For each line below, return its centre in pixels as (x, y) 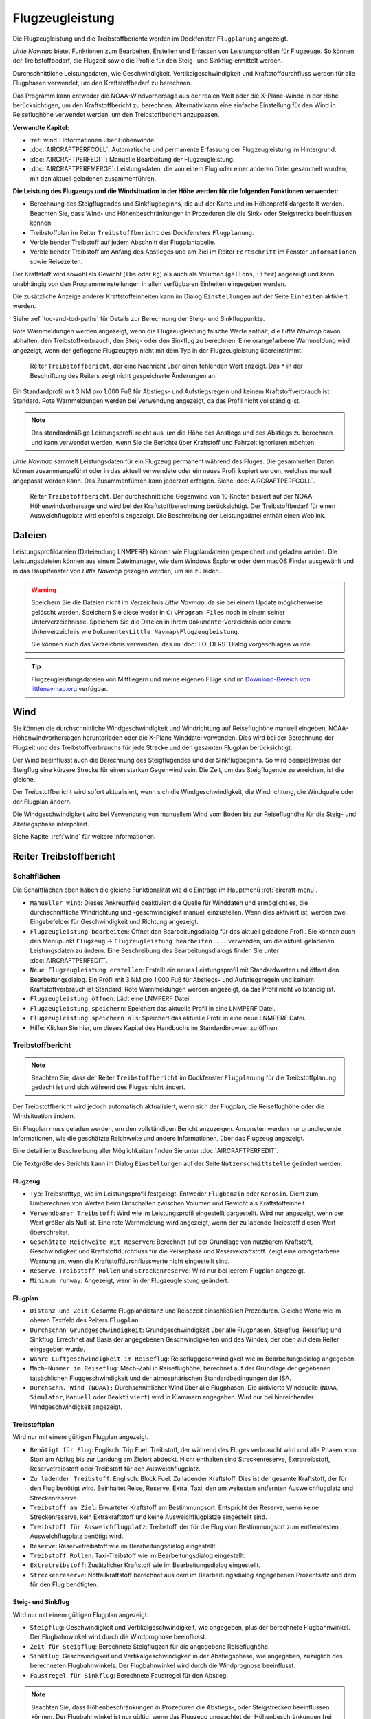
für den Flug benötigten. (64, 1584)
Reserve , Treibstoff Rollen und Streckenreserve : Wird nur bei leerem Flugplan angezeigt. (168, 1271)
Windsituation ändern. (44, 1116)
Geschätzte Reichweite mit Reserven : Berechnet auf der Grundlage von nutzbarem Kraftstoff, (171, 1242)
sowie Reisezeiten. (56, 261)
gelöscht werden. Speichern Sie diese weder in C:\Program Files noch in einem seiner (158, 612)
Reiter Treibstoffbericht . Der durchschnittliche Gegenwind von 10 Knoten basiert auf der (161, 496)
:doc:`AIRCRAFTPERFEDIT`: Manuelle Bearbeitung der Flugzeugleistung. (132, 159)
